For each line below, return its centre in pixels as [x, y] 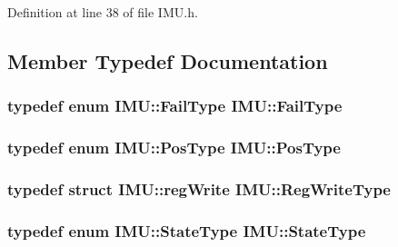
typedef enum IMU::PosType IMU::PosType [174, 148]
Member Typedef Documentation [168, 60]
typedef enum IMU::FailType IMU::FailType [175, 106]
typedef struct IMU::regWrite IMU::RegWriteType [199, 188]
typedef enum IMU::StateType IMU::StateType [187, 230]
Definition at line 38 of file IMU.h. [103, 12]
